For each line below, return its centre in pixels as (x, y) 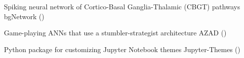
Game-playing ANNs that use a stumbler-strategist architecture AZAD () (115, 33)
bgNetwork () (24, 16)
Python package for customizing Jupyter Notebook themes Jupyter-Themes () (122, 49)
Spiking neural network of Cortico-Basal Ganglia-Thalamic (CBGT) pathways (122, 6)
